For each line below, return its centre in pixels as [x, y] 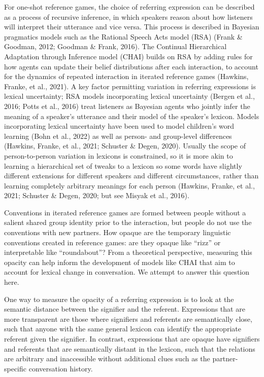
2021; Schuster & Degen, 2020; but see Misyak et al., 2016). [97, 195]
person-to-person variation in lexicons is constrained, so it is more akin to [119, 155]
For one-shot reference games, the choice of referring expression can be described [129, 7]
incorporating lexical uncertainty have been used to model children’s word [119, 126]
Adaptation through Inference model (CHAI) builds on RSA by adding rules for [128, 56]
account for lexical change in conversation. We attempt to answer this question [127, 272]
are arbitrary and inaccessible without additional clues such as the [107, 359]
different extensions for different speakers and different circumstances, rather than [131, 176]
